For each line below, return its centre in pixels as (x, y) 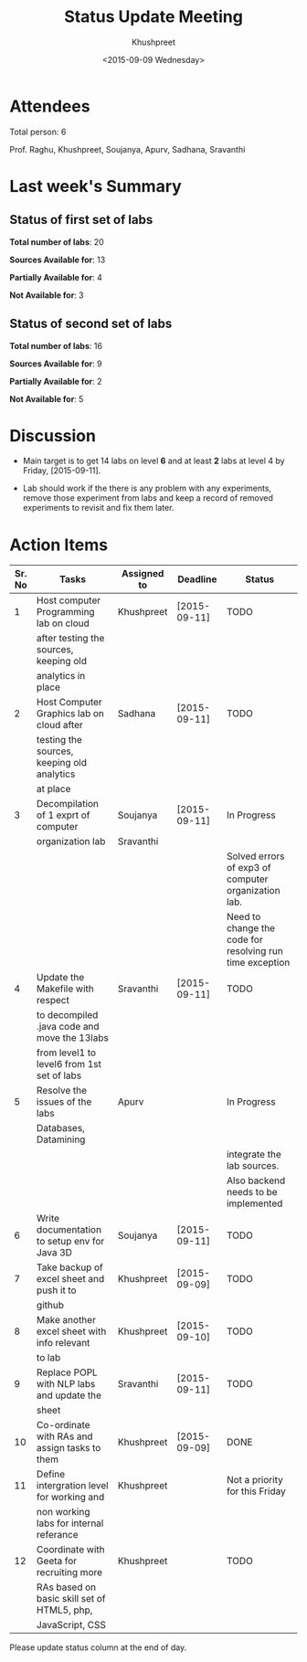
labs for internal (70, 1523)
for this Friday (256, 1491)
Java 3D (54, 1253)
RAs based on (66, 1587)
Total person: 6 (38, 132)
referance (58, 1535)
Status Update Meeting (153, 17)
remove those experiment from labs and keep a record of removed (148, 498)
